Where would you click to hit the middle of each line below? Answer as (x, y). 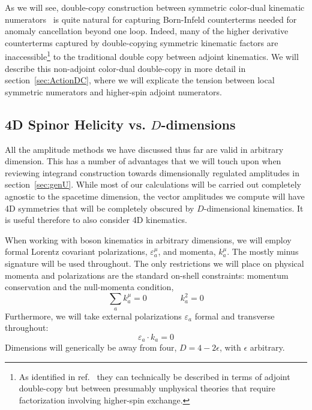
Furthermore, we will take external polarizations (93, 316)
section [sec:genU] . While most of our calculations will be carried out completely (153, 184)
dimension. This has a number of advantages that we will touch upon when (143, 161)
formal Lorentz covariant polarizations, (76, 251)
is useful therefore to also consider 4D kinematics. (96, 220)
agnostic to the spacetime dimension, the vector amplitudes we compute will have (155, 196)
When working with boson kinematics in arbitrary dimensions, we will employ (148, 239)
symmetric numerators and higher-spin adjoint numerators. (113, 91)
